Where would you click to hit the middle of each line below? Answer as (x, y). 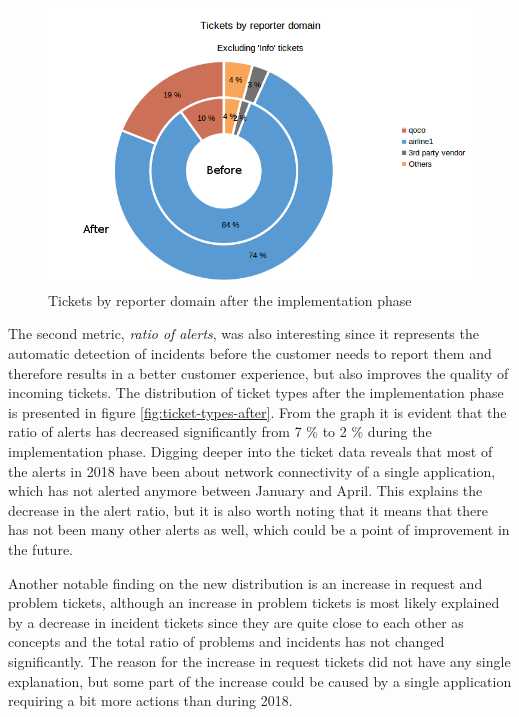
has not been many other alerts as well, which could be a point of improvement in (259, 529)
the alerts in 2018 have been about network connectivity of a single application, (252, 470)
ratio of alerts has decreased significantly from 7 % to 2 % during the (220, 431)
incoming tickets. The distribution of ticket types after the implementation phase (256, 392)
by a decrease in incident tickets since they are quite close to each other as (236, 621)
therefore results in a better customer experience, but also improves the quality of (258, 372)
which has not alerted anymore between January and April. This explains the (245, 490)
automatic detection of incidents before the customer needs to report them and (250, 353)
